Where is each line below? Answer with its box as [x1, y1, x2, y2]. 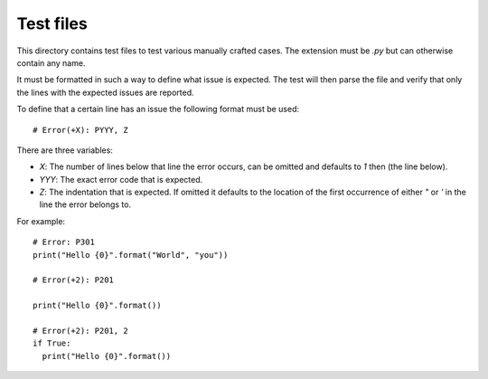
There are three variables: [16, 145, 113, 156]
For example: [16, 215, 66, 226]
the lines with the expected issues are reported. [16, 87, 194, 98]
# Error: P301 [33, 237, 95, 248]
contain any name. [16, 57, 86, 68]
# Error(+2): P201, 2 [33, 326, 128, 336]
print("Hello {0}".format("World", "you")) [33, 250, 229, 260]
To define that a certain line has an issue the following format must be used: [16, 104, 300, 115]
